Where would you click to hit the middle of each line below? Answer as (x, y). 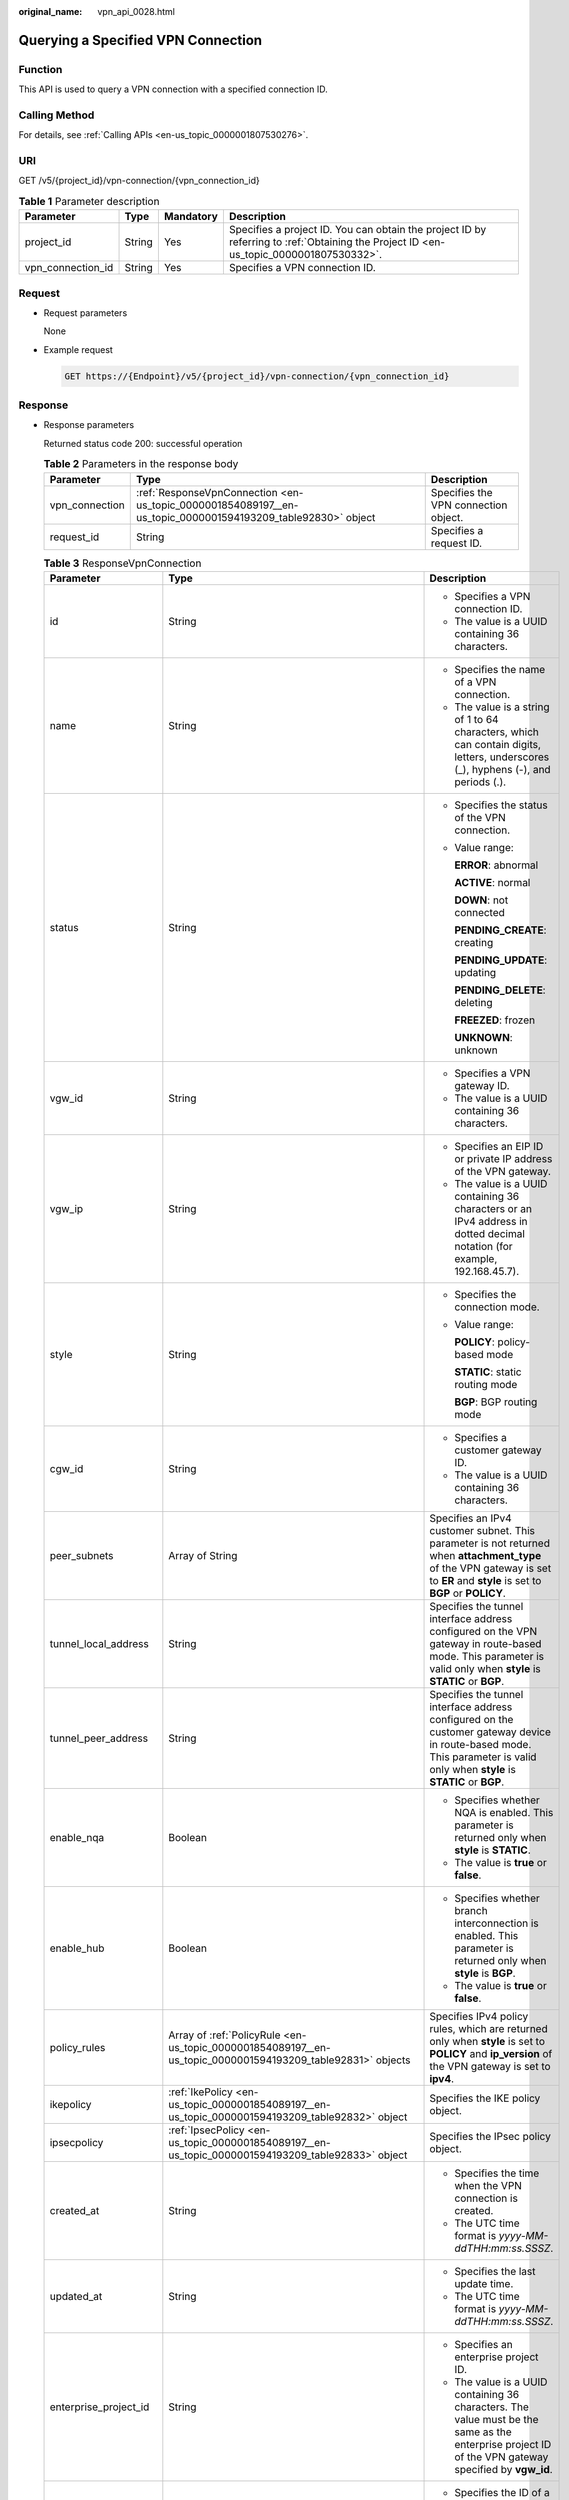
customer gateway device (490, 1732)
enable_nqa (77, 1837)
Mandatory (191, 217)
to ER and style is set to (485, 1580)
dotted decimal (489, 1233)
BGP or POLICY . (468, 1593)
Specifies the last (495, 2271)
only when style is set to (487, 2041)
